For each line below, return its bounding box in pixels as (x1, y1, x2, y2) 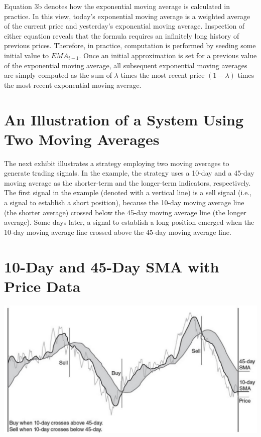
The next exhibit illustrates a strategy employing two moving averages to (4, 158, 229, 168)
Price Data (4, 275, 81, 296)
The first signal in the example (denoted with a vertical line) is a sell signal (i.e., (4, 187, 252, 198)
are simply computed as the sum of (4, 70, 112, 80)
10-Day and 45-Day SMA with (4, 256, 219, 276)
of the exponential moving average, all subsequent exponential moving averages (4, 60, 247, 70)
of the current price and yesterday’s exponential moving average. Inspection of (4, 21, 245, 31)
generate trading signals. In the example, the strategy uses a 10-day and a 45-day (4, 168, 254, 178)
